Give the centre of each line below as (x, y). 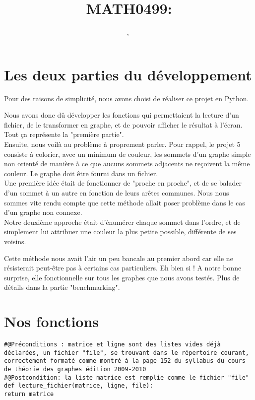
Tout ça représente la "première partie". (64, 134)
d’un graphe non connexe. (43, 212)
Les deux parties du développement (128, 74)
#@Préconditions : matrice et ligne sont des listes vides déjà (112, 345)
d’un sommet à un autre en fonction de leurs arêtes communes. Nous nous (117, 193)
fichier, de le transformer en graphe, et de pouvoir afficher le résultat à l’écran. (123, 124)
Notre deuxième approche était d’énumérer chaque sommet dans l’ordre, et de (122, 222)
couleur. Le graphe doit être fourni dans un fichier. (81, 173)
